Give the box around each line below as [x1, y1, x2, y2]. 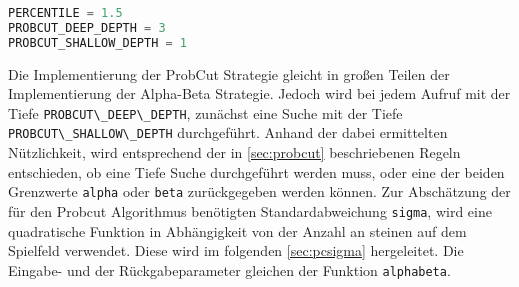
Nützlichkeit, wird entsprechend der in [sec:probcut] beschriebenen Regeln [8, 142, 461, 163]
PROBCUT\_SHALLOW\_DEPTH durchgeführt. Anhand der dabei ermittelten [8, 122, 448, 143]
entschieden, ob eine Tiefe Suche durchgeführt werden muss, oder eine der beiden [8, 161, 505, 182]
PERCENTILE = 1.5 [8, 6, 123, 20]
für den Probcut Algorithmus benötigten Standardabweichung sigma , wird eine [8, 200, 492, 221]
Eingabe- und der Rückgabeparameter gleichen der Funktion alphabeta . [8, 259, 451, 280]
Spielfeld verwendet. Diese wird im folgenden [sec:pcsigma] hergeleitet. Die [8, 240, 464, 261]
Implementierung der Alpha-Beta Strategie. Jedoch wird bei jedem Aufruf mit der [8, 83, 511, 104]
